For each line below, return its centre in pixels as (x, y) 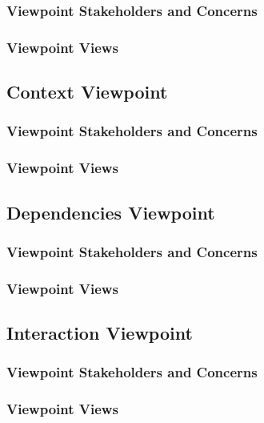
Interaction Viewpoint (100, 333)
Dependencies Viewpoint (111, 212)
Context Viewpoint (87, 92)
